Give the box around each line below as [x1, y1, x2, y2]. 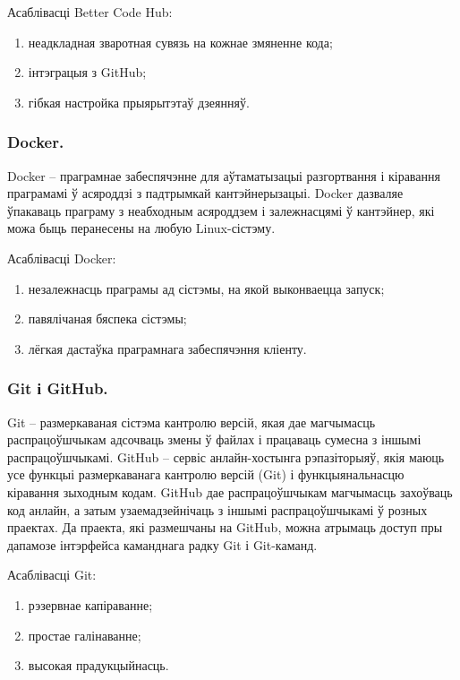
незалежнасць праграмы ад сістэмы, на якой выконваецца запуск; [28, 279, 385, 297]
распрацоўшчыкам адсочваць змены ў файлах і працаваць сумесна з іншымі [7, 430, 422, 449]
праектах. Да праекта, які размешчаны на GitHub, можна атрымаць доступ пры [7, 518, 443, 537]
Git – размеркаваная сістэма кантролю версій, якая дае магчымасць [7, 412, 376, 431]
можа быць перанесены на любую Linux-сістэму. [7, 219, 276, 237]
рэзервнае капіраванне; [28, 595, 153, 614]
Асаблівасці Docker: [7, 248, 116, 267]
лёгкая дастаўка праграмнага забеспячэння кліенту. [28, 339, 307, 357]
